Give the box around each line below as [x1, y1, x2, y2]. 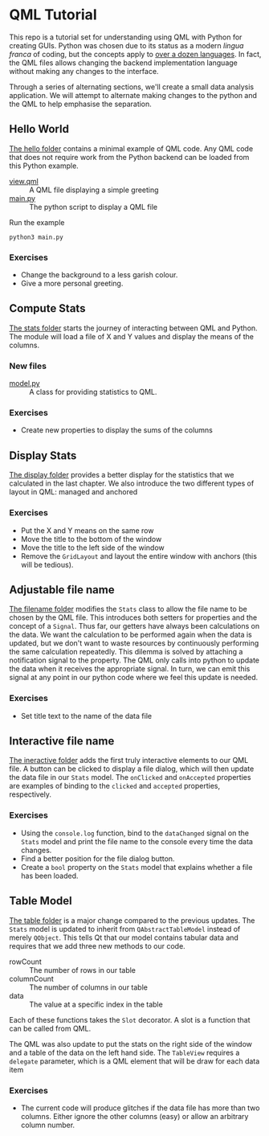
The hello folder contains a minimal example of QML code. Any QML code [9, 143, 254, 154]
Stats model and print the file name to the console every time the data [20, 836, 254, 846]
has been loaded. [20, 871, 79, 880]
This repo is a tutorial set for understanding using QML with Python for [9, 32, 243, 42]
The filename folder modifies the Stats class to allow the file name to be [9, 605, 247, 614]
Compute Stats [9, 301, 86, 315]
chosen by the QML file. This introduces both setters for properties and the [9, 613, 258, 622]
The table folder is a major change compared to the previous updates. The [9, 915, 255, 925]
